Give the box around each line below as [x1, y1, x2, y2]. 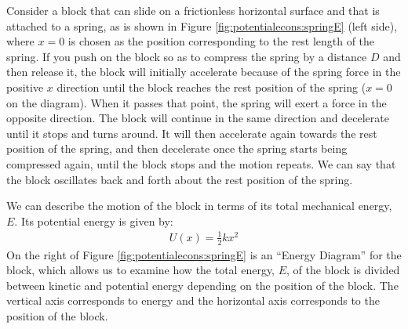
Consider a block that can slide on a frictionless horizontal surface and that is [6, 2, 380, 18]
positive [6, 78, 44, 95]
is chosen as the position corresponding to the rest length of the [67, 33, 375, 49]
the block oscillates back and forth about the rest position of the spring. [6, 171, 353, 187]
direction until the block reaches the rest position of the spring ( [56, 78, 366, 95]
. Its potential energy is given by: [14, 212, 173, 229]
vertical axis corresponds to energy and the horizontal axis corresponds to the [6, 292, 380, 309]
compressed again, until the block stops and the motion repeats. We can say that [6, 155, 396, 172]
